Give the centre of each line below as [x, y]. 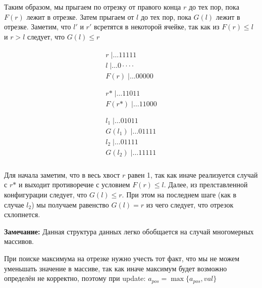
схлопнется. [22, 214]
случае [14, 204]
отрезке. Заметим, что [38, 27]
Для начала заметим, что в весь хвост [62, 174]
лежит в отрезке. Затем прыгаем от [80, 16]
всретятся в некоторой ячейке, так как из [156, 27]
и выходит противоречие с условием [74, 184]
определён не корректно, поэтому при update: [75, 278]
